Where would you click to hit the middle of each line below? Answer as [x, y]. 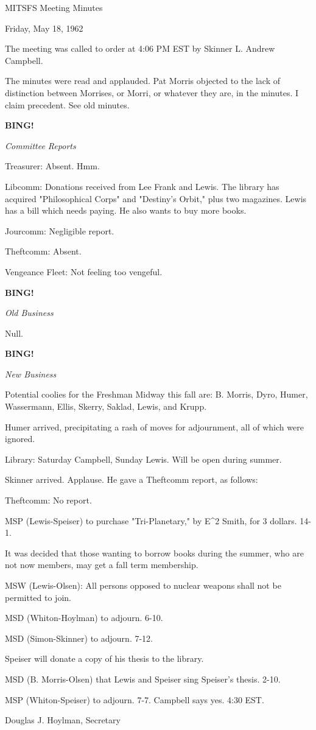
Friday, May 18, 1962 [44, 28]
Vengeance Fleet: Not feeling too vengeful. [84, 271]
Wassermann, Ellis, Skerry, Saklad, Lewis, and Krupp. [106, 406]
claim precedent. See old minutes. [67, 104]
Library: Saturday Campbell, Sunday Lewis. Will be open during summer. [143, 459]
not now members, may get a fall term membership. [102, 565]
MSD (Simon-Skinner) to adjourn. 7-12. [79, 638]
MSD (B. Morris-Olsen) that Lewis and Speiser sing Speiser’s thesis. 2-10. [143, 679]
